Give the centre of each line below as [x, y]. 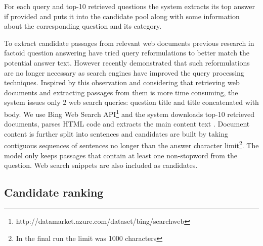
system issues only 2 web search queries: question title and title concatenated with [131, 102]
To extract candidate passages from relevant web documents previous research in [129, 43]
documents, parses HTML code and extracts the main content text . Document [127, 124]
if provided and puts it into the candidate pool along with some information [122, 16]
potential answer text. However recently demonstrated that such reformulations [127, 62]
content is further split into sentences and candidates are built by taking [116, 133]
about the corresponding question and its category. [83, 26]
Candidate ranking [54, 192]
